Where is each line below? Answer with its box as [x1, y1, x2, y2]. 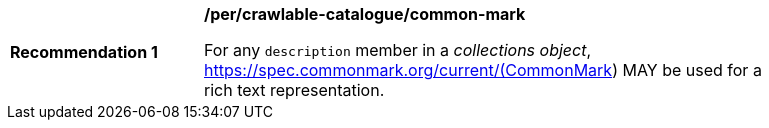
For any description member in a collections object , [204, 40, 592, 60]
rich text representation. [204, 80, 385, 100]
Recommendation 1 [10, 42, 158, 62]
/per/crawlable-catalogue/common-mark [204, 4, 526, 24]
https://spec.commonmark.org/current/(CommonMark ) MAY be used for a [204, 60, 762, 80]
